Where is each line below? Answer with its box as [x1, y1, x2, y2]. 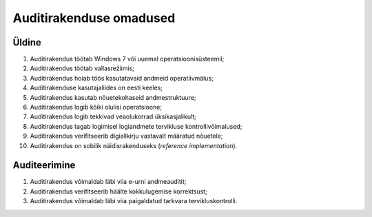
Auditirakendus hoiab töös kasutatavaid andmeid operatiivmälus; [30, 74, 214, 82]
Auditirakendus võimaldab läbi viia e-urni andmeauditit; [30, 178, 187, 186]
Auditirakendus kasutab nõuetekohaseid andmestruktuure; [30, 93, 196, 101]
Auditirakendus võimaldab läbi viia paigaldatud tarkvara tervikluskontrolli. [30, 197, 238, 205]
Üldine [12, 37, 41, 48]
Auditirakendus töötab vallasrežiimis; [30, 64, 134, 72]
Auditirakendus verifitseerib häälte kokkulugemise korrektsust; [30, 187, 208, 196]
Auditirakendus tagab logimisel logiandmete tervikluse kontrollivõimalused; [30, 122, 242, 130]
